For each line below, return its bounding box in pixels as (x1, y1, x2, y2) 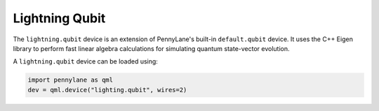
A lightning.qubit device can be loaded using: (13, 57, 158, 66)
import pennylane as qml (27, 76, 114, 84)
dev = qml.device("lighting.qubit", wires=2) (27, 86, 187, 94)
